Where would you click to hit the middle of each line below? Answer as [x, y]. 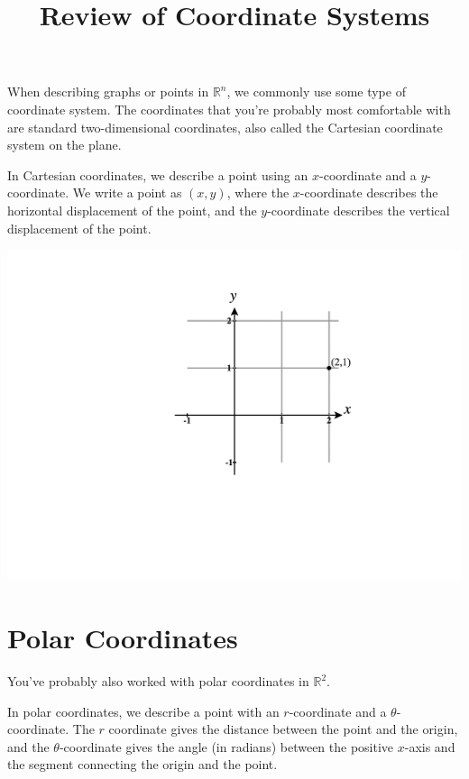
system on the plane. [64, 145]
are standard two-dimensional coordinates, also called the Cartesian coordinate [225, 127]
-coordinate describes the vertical [359, 210]
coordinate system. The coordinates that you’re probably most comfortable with [229, 109]
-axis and [430, 746]
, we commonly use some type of [316, 92]
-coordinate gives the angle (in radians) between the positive [226, 746]
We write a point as [127, 192]
